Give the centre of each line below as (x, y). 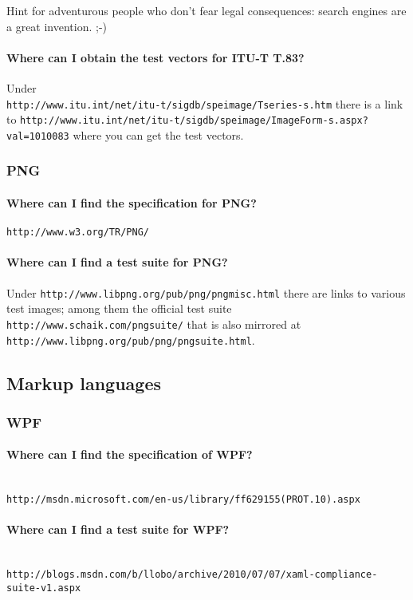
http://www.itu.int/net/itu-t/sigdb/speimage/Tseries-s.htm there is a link (205, 103)
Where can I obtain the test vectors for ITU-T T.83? (155, 57)
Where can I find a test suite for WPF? (118, 529)
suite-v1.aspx (44, 588)
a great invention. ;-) (57, 26)
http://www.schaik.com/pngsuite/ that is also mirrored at (154, 324)
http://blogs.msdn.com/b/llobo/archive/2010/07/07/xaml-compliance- (192, 575)
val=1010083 (38, 136)
